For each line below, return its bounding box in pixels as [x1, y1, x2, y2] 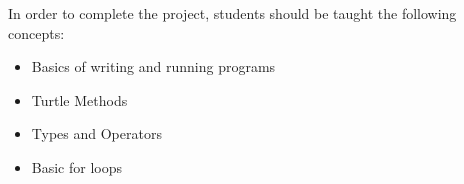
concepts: [8, 22, 65, 43]
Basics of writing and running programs [31, 56, 276, 77]
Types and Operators [31, 123, 162, 144]
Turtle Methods [31, 89, 128, 110]
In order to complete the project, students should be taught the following [8, 3, 457, 23]
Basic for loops [31, 156, 123, 177]
